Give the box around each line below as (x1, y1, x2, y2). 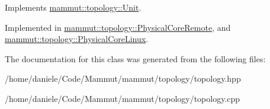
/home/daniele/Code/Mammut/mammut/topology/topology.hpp (5, 72, 241, 85)
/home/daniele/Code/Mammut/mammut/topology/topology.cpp (5, 92, 240, 104)
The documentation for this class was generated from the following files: (5, 52, 266, 65)
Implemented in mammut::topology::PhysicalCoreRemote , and (5, 21, 231, 33)
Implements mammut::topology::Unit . (5, 1, 142, 13)
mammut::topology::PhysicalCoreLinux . (5, 33, 149, 45)
